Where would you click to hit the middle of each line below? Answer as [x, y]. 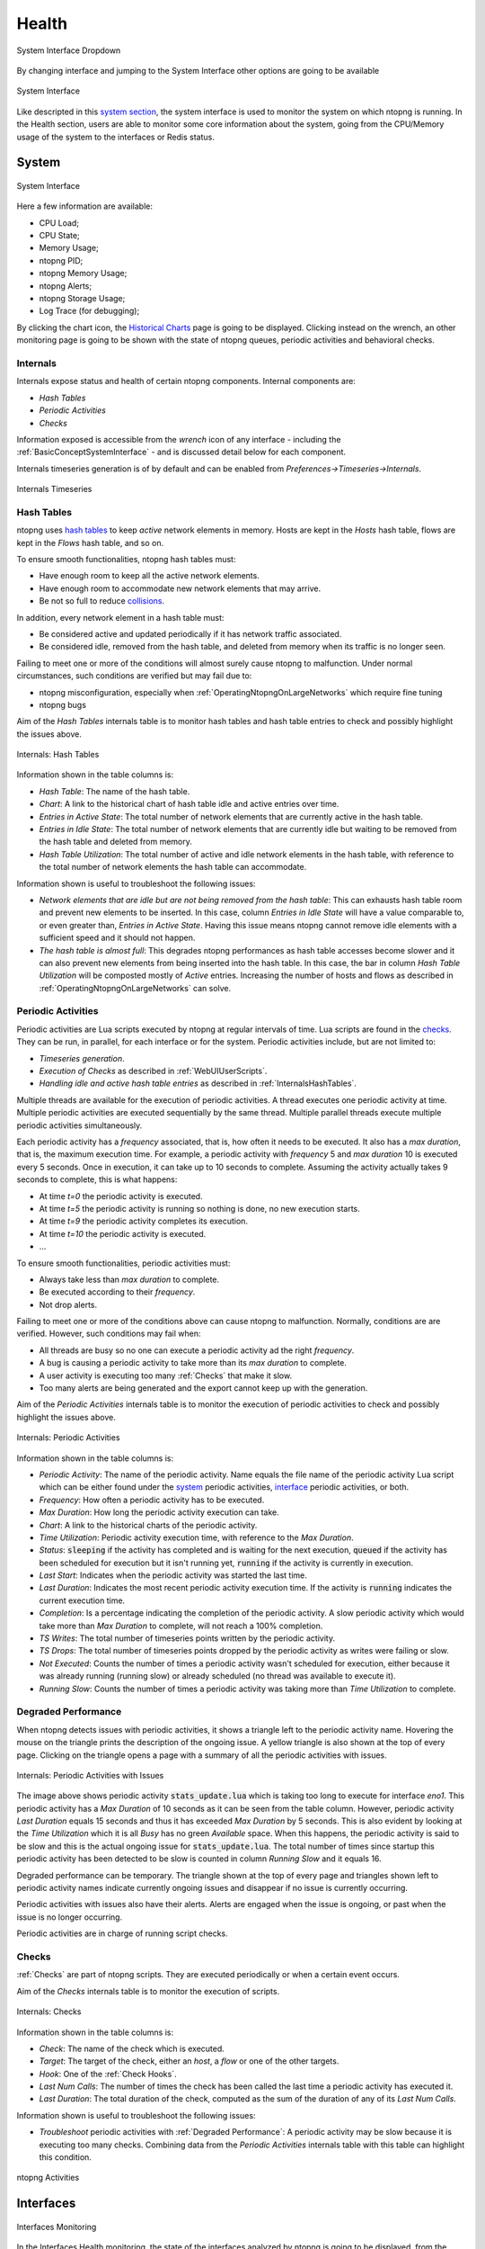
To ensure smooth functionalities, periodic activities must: [123, 1263]
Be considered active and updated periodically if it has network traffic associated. [190, 633]
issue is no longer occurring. [70, 1917]
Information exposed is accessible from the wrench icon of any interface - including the [179, 439]
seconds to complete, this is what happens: [97, 1179]
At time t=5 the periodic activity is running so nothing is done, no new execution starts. [200, 1208]
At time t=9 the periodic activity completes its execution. [144, 1221]
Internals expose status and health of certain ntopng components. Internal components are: [186, 381]
